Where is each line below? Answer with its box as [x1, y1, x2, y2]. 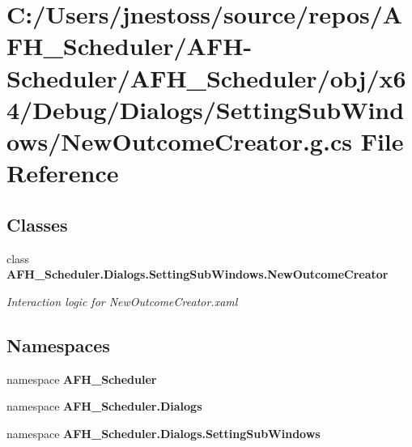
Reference [6, 156, 119, 189]
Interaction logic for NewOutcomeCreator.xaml [6, 292, 238, 309]
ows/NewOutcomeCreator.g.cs [6, 124, 352, 157]
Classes [6, 211, 68, 236]
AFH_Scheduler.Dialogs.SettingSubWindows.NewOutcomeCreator [6, 266, 389, 283]
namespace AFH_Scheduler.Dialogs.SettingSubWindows [6, 424, 321, 441]
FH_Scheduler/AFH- [6, 29, 253, 62]
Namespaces [6, 332, 110, 357]
